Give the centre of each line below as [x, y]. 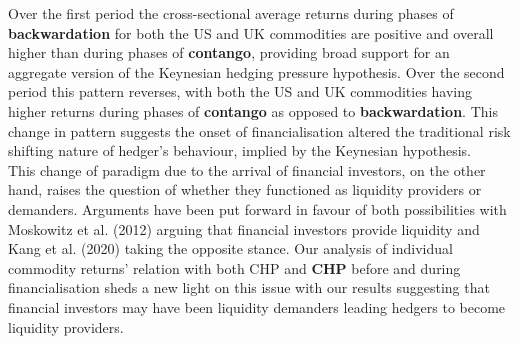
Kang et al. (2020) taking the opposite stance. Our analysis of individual [230, 248]
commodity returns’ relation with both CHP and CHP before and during [234, 267]
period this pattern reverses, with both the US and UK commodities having [240, 91]
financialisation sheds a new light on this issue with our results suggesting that [249, 287]
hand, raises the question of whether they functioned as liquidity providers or [245, 189]
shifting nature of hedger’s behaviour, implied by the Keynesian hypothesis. [239, 150]
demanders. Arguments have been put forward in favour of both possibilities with [257, 208]
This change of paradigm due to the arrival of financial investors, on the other [247, 169]
